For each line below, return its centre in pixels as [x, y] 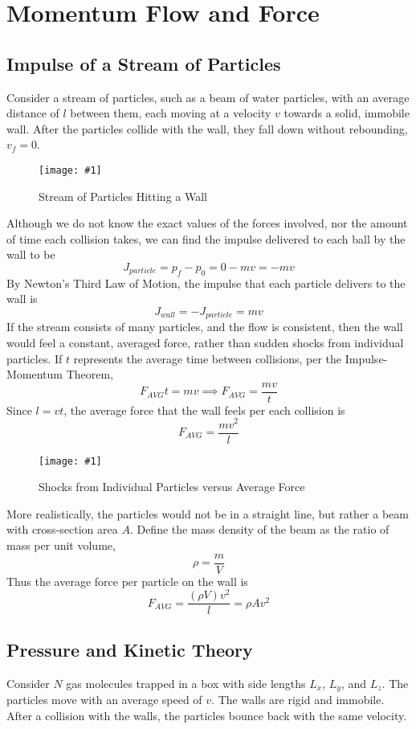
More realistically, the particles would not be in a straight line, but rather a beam [208, 513]
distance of [33, 113]
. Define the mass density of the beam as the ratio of [259, 529]
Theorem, [90, 374]
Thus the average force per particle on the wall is [127, 581]
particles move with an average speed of [104, 700]
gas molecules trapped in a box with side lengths [186, 683]
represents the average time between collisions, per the [208, 358]
